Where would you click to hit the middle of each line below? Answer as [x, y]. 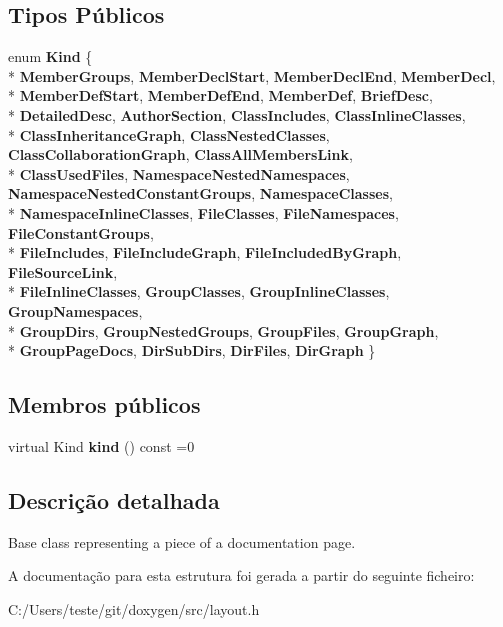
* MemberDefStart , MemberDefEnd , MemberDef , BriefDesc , [220, 95]
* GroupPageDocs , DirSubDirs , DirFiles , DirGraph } [192, 350]
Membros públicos [104, 404]
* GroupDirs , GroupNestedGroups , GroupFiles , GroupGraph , [223, 330]
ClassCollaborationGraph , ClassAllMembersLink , [180, 154]
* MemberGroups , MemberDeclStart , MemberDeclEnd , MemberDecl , [252, 75]
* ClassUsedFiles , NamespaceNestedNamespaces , [179, 173]
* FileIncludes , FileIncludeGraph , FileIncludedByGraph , [205, 252]
